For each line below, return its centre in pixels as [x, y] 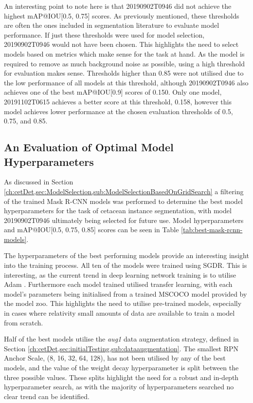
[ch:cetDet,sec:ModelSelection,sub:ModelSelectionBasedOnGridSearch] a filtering [124, 191]
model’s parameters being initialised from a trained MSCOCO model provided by [126, 293]
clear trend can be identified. [47, 396]
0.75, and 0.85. [26, 121]
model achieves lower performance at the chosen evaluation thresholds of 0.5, [118, 111]
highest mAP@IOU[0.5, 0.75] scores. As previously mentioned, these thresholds [122, 15]
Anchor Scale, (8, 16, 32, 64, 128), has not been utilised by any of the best [115, 358]
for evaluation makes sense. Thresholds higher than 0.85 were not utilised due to [124, 73]
